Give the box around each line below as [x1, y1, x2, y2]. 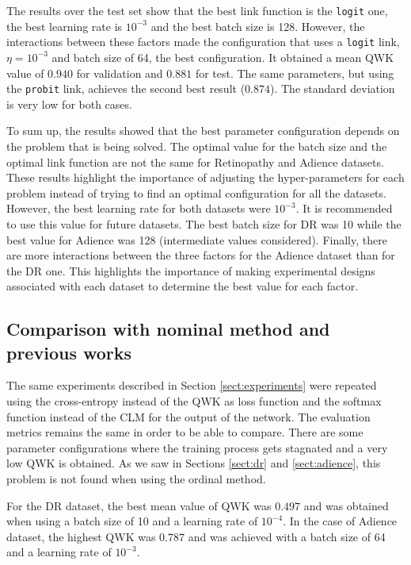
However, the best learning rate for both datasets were [6, 200, 271, 217]
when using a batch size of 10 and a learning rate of [6, 513, 258, 529]
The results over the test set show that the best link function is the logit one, [6, 2, 388, 18]
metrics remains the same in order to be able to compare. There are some [6, 424, 363, 440]
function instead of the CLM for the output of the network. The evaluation [6, 408, 371, 425]
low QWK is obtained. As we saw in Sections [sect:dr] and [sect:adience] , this [6, 455, 381, 471]
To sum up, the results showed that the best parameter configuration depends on [6, 122, 400, 139]
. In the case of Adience [283, 513, 398, 529]
